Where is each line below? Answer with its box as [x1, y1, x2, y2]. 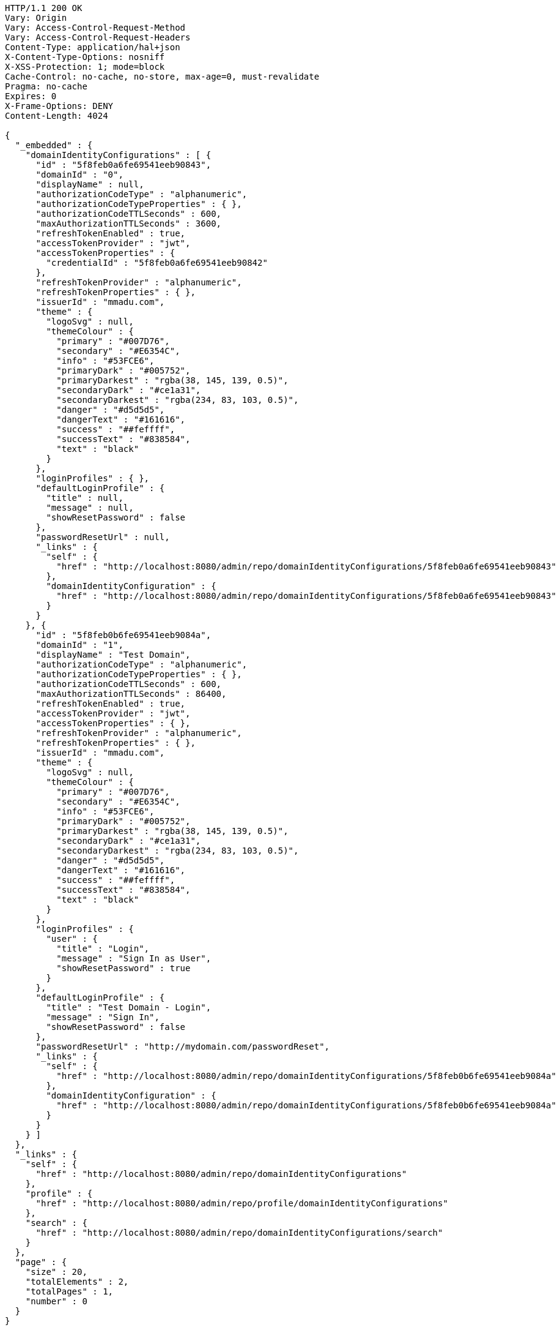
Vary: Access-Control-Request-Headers [5, 32, 191, 42]
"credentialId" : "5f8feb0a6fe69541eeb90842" [46, 258, 268, 268]
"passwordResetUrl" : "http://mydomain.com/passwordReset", [35, 1042, 330, 1051]
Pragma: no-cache [5, 81, 87, 91]
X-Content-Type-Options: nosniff [5, 52, 165, 62]
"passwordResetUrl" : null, [35, 532, 170, 542]
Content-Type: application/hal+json [5, 42, 180, 52]
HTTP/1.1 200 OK [5, 3, 83, 13]
